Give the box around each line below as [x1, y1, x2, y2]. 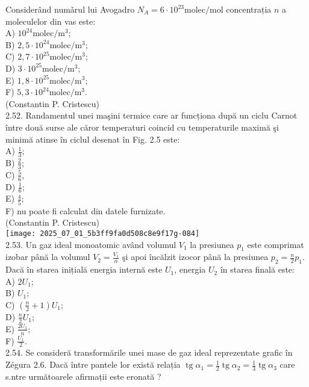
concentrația [226, 3, 272, 15]
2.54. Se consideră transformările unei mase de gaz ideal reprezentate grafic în [5, 346, 293, 359]
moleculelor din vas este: [5, 14, 96, 27]
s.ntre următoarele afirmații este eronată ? [5, 370, 161, 382]
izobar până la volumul [5, 250, 90, 263]
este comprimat [247, 238, 304, 250]
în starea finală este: [220, 263, 295, 276]
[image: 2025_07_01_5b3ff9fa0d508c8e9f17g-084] [5, 229, 200, 238]
